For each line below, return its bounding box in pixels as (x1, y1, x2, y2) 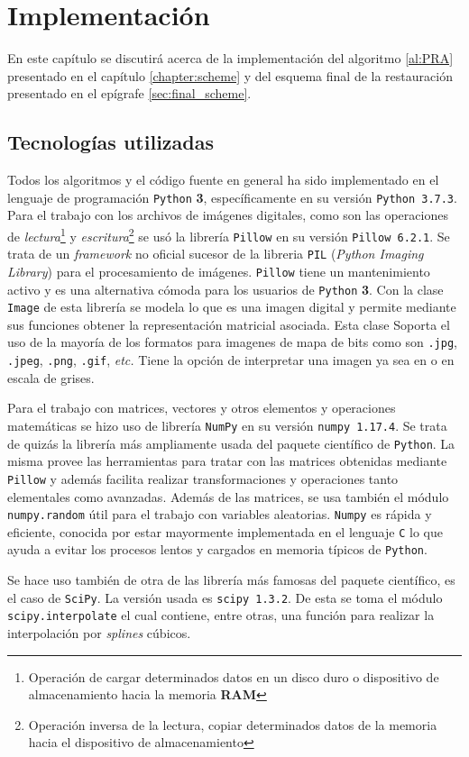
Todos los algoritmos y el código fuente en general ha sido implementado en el (7, 170, 439, 189)
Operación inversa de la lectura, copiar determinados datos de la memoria (28, 715, 437, 734)
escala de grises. (7, 368, 95, 387)
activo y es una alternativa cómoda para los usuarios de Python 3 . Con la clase (7, 279, 444, 298)
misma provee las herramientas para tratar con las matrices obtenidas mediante (7, 451, 447, 470)
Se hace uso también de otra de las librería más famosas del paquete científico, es (7, 570, 455, 589)
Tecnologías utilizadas (7, 128, 215, 156)
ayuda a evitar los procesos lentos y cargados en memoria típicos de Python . (7, 540, 428, 559)
